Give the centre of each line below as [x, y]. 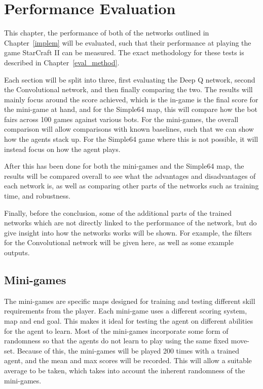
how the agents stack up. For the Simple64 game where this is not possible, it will [131, 139]
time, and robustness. [37, 196]
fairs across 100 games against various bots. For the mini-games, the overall [121, 119]
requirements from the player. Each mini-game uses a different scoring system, [126, 311]
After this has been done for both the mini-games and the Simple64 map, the [124, 166]
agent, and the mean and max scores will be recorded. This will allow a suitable [128, 360]
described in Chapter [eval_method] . [62, 62]
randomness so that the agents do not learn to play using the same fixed [117, 341]
